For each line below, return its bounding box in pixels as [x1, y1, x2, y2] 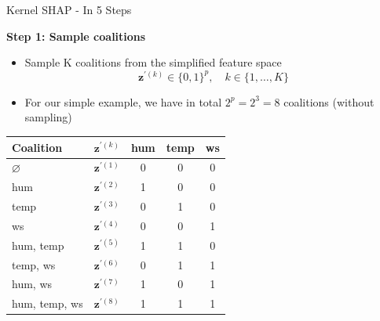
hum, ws [12, 276, 53, 292]
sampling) [24, 109, 72, 125]
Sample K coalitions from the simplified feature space [24, 54, 282, 70]
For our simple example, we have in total [24, 93, 222, 110]
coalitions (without [283, 93, 375, 110]
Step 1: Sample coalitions [6, 27, 146, 44]
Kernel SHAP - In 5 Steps [6, 2, 132, 17]
